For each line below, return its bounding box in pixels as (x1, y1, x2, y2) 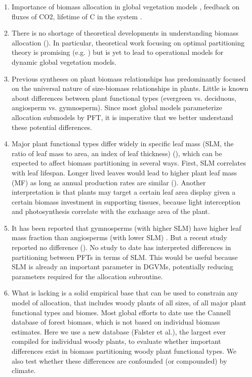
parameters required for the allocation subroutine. (11, 271, 163, 281)
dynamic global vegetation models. (11, 56, 117, 67)
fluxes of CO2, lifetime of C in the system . (11, 11, 142, 21)
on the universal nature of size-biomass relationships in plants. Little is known (11, 83, 249, 93)
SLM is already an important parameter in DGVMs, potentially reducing (11, 261, 233, 272)
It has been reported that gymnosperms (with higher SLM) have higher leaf (11, 222, 241, 233)
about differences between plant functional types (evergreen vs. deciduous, (11, 92, 237, 103)
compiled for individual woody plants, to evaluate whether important (11, 336, 221, 346)
